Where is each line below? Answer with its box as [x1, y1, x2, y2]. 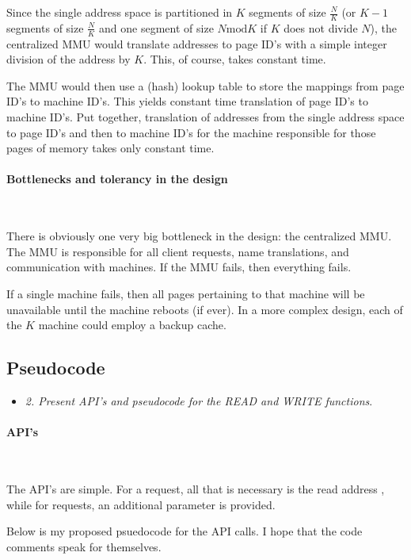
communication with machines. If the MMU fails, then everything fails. [6, 259, 352, 275]
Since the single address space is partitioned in [6, 4, 233, 20]
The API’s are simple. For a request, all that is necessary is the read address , [6, 480, 385, 497]
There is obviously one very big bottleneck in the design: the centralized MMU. [6, 228, 392, 244]
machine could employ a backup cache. [38, 316, 226, 333]
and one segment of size [99, 19, 214, 36]
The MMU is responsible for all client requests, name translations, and [6, 243, 349, 259]
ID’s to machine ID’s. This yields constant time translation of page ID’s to [6, 93, 368, 109]
